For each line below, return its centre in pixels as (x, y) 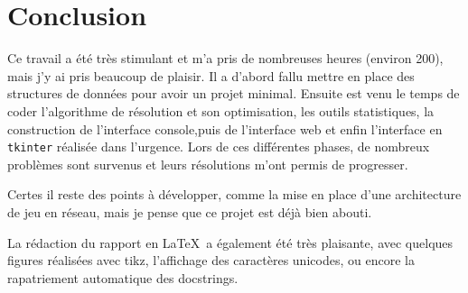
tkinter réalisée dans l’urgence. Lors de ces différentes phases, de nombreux (219, 146)
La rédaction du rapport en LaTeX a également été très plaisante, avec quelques (230, 242)
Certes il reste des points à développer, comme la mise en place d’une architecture (234, 194)
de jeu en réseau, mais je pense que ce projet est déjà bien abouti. (190, 211)
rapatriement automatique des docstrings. (123, 277)
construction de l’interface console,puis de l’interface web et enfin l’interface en (225, 128)
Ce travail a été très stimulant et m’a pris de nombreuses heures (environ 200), (225, 58)
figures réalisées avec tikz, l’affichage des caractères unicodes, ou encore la (211, 260)
